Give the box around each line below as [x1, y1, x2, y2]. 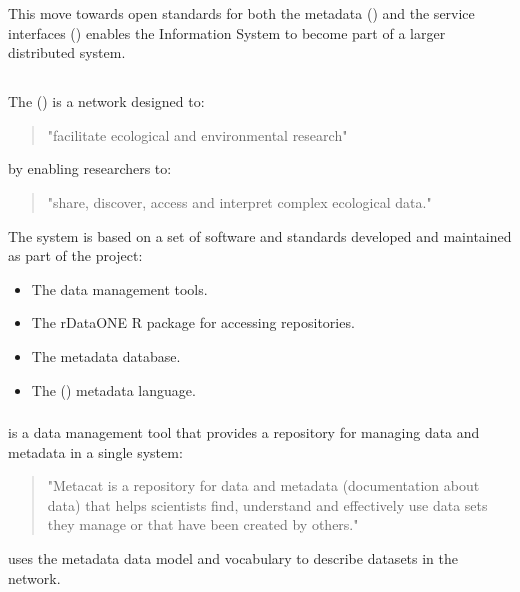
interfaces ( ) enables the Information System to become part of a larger [8, 22, 446, 43]
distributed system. [8, 42, 126, 63]
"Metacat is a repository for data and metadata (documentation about [47, 475, 480, 496]
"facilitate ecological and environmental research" [47, 124, 348, 145]
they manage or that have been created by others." [47, 514, 359, 535]
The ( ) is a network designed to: [8, 91, 205, 112]
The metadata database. [31, 345, 181, 366]
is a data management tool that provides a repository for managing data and [8, 422, 480, 443]
